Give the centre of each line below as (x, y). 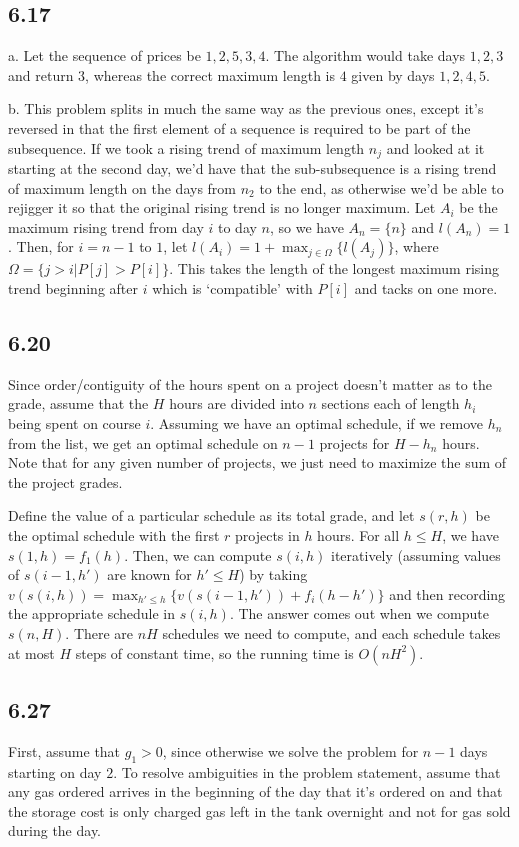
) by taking (273, 574)
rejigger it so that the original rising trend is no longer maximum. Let (222, 207)
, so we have (306, 226)
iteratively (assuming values (416, 554)
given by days (393, 74)
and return (41, 74)
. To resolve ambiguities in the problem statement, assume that (307, 771)
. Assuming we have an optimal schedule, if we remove (317, 422)
